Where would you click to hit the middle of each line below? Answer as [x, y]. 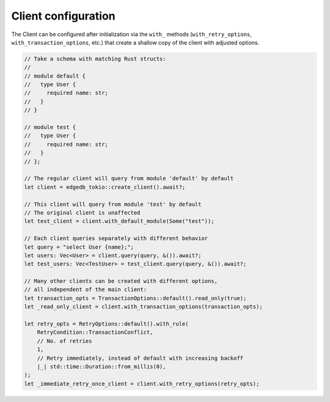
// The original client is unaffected [82, 213]
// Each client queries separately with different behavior [116, 239]
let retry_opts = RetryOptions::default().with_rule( [106, 324]
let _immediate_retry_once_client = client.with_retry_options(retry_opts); [142, 384]
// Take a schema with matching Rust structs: [95, 59]
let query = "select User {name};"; [79, 247]
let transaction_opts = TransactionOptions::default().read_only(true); [135, 298]
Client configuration [63, 16]
